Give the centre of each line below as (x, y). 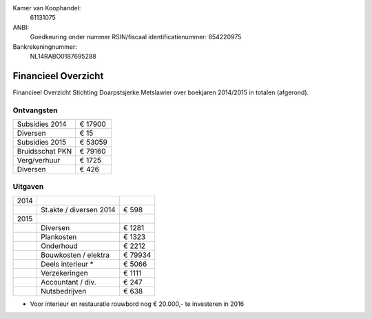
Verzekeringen (64, 273)
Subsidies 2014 (42, 124)
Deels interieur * (67, 264)
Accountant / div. (68, 282)
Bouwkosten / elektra (75, 255)
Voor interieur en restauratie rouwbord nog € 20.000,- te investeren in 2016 (137, 304)
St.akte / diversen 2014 (78, 209)
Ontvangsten (35, 110)
